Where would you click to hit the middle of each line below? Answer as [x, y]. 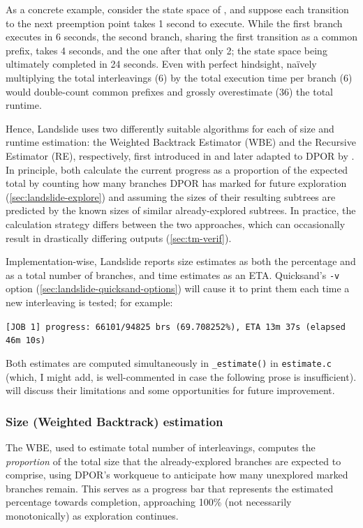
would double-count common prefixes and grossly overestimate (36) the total [170, 91]
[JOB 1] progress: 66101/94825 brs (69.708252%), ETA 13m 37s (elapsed [176, 327]
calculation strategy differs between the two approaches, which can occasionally [176, 224]
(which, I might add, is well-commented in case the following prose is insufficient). [181, 376]
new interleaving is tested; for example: [89, 302]
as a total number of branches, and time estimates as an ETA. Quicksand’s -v [173, 274]
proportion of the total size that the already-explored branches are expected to [173, 461]
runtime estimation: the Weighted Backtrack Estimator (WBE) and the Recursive [181, 142]
